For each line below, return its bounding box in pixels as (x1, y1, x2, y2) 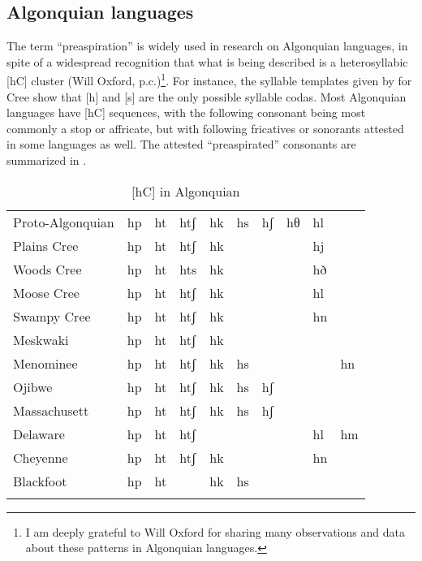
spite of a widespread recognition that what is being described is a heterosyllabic (6, 53, 408, 70)
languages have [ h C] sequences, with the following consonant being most (6, 104, 366, 121)
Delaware (13, 424, 65, 443)
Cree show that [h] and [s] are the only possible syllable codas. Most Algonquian (6, 88, 407, 105)
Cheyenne (13, 447, 68, 467)
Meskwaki (13, 330, 69, 349)
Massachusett (13, 400, 89, 420)
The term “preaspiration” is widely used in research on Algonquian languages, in (6, 37, 408, 54)
